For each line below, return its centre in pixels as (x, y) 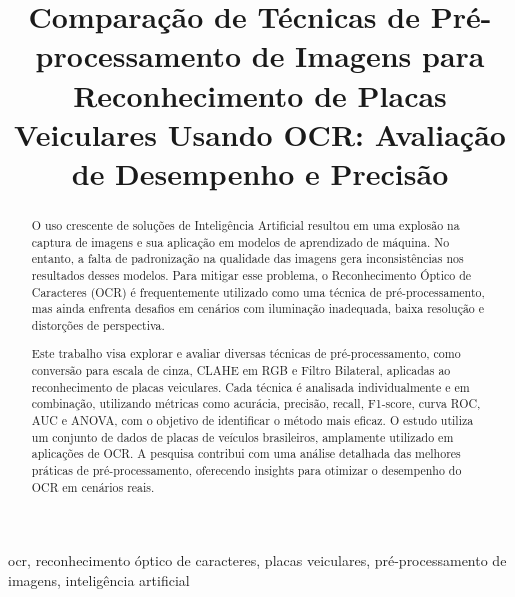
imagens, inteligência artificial (99, 579)
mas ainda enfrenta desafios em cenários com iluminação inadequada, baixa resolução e (258, 308)
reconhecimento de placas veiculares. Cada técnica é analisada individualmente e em (250, 386)
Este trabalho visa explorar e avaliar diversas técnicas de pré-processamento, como (246, 353)
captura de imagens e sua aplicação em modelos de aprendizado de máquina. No (240, 241)
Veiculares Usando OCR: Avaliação (260, 133)
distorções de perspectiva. (98, 324)
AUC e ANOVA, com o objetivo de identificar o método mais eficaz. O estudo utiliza (252, 420)
